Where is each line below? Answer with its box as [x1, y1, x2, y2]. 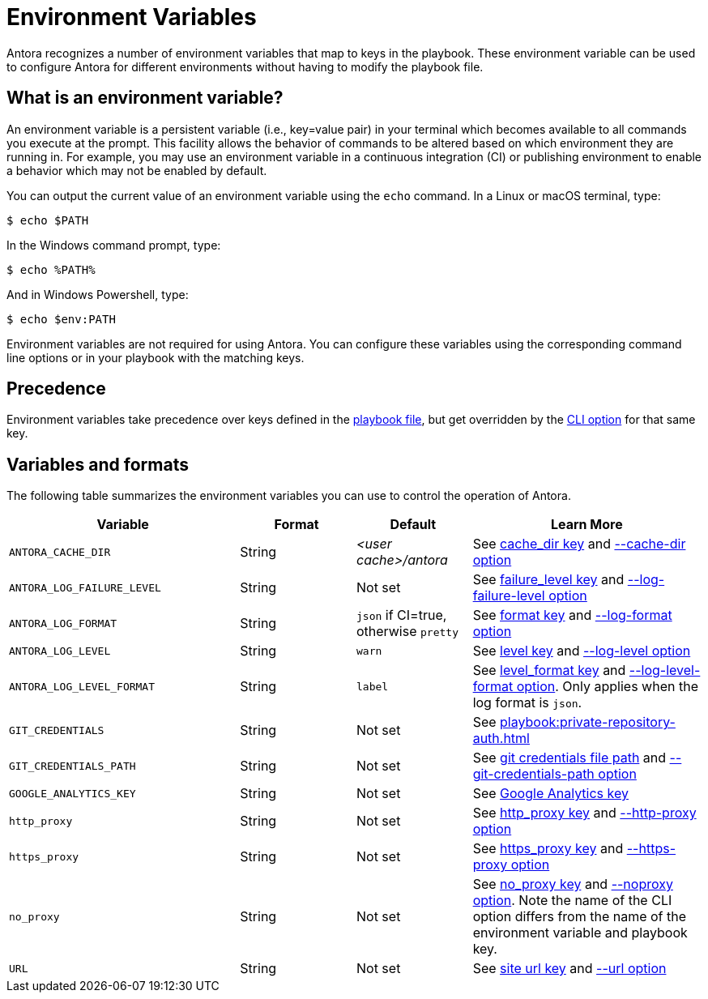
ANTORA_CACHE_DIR [9, 545, 111, 558]
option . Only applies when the [516, 678, 698, 695]
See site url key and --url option [472, 960, 667, 977]
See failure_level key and [472, 571, 625, 588]
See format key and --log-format [472, 607, 672, 624]
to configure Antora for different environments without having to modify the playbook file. [6, 59, 484, 74]
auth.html [472, 730, 530, 747]
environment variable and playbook [472, 924, 688, 941]
